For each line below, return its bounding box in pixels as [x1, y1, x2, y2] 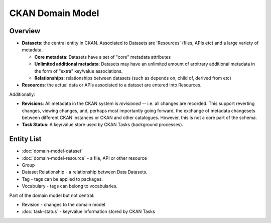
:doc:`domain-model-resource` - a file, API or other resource [22, 155, 148, 161]
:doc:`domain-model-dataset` [22, 148, 83, 154]
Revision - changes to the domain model [22, 201, 105, 207]
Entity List [9, 135, 42, 143]
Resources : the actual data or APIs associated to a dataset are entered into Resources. [22, 82, 202, 88]
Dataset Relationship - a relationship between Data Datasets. [22, 169, 148, 175]
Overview [9, 27, 41, 35]
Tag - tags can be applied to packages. [22, 176, 103, 182]
